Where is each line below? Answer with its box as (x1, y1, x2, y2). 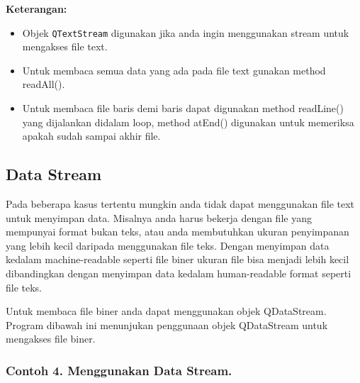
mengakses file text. (22, 39, 108, 54)
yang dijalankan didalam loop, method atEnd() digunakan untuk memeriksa (22, 114, 354, 129)
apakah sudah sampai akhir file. (22, 128, 161, 143)
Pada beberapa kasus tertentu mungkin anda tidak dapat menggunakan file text (6, 196, 355, 211)
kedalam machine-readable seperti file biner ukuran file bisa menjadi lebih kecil (6, 252, 349, 267)
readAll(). (22, 77, 65, 91)
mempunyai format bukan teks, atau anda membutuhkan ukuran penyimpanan (6, 224, 349, 239)
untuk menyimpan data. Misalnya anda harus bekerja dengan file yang (6, 210, 312, 225)
